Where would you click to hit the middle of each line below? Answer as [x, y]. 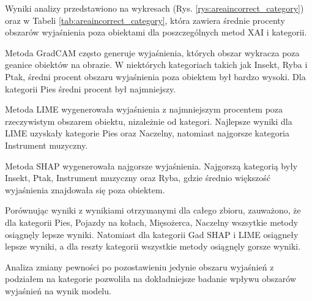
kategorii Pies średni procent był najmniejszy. [91, 88]
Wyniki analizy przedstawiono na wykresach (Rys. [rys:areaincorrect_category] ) [154, 8]
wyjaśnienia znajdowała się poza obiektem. [85, 189]
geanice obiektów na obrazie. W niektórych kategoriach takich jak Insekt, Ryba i [156, 65]
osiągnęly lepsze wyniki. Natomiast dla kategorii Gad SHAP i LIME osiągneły [152, 234]
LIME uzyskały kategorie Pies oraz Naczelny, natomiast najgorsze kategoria [147, 133]
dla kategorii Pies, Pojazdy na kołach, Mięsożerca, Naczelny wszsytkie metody [152, 222]
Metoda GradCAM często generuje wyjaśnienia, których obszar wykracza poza [152, 52]
